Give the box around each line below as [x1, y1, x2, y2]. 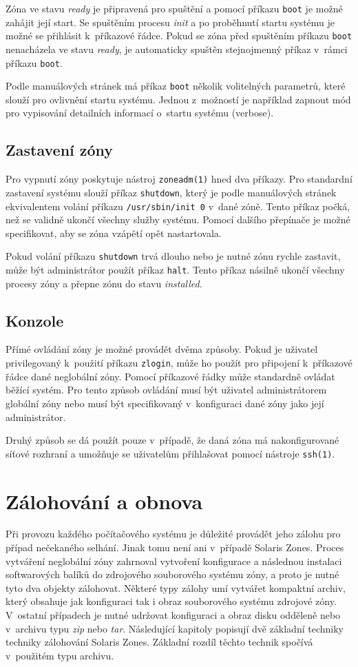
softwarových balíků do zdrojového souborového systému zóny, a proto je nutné [6, 567, 339, 582]
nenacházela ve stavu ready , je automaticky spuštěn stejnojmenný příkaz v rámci [6, 41, 348, 56]
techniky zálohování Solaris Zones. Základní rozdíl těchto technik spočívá [6, 635, 313, 649]
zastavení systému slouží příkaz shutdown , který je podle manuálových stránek [6, 185, 337, 199]
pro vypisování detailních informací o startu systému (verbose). [6, 105, 274, 120]
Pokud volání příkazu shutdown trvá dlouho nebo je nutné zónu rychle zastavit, [6, 249, 341, 263]
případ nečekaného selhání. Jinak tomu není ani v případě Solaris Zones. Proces [6, 540, 344, 555]
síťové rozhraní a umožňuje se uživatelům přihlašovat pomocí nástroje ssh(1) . [6, 446, 335, 460]
